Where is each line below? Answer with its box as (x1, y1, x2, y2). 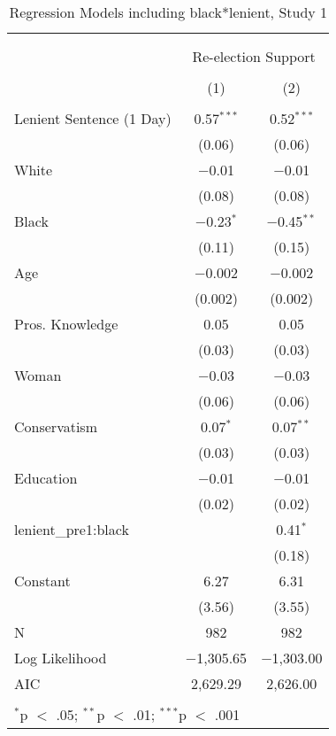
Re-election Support (192, 46, 316, 66)
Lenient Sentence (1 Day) (14, 108, 172, 128)
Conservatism (14, 416, 97, 437)
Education (14, 468, 78, 488)
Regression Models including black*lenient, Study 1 (9, 2, 328, 22)
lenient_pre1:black (14, 519, 129, 539)
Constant (14, 570, 71, 591)
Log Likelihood (14, 647, 107, 668)
